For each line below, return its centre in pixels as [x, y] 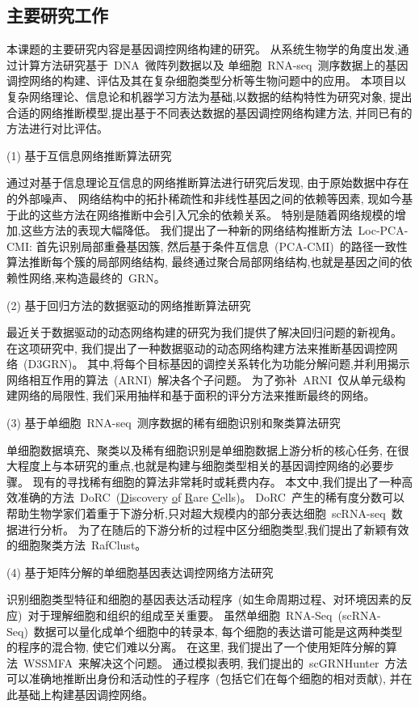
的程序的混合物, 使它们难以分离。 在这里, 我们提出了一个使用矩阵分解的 [196, 647]
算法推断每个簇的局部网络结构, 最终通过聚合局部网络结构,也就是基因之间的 [204, 262]
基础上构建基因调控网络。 [85, 694]
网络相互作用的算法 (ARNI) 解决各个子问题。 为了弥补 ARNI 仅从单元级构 [206, 379]
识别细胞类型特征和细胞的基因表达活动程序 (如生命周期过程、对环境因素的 [204, 599]
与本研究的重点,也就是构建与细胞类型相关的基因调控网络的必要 [217, 466]
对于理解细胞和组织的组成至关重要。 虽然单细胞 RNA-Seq [180, 615]
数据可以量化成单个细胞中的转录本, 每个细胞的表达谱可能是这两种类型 [218, 631]
